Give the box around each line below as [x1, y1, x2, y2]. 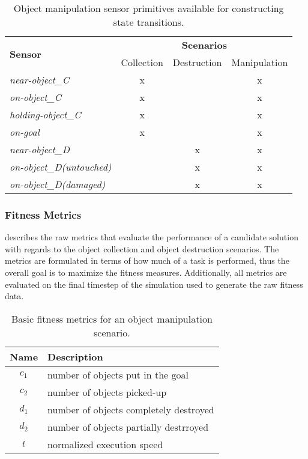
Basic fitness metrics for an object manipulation [11, 311, 213, 326]
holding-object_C [10, 108, 81, 121]
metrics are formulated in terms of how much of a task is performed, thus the [5, 254, 289, 267]
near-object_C [10, 73, 70, 87]
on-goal [10, 125, 40, 139]
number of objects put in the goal [47, 367, 189, 381]
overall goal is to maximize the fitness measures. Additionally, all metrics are [5, 266, 287, 278]
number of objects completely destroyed [47, 402, 214, 416]
